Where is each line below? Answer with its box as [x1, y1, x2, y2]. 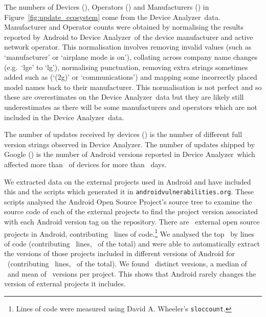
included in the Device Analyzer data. [4, 111, 124, 122]
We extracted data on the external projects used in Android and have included [4, 176, 251, 187]
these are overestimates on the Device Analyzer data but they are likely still [4, 92, 244, 102]
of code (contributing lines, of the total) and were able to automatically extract [4, 238, 260, 248]
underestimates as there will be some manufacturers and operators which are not [4, 101, 257, 112]
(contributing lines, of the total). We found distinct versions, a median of [7, 258, 247, 268]
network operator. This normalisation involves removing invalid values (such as [4, 41, 252, 52]
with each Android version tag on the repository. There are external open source [4, 216, 260, 227]
